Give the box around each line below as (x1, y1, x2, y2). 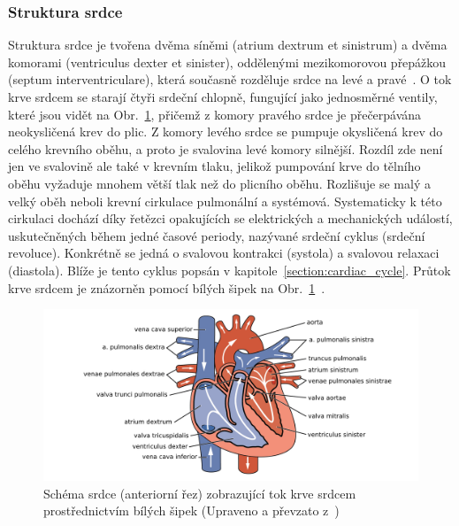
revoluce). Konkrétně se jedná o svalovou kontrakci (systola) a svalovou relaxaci (8, 244, 440, 262)
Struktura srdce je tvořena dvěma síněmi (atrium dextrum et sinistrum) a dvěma (8, 35, 448, 54)
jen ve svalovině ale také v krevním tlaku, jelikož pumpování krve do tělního (8, 157, 421, 175)
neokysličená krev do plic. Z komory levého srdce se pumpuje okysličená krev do (8, 122, 443, 141)
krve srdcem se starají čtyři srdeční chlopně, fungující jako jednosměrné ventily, (8, 88, 438, 105)
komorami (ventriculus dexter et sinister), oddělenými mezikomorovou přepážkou (8, 52, 447, 71)
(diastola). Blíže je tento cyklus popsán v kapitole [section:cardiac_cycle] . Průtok (8, 260, 451, 279)
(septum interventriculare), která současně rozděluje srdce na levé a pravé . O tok (8, 70, 452, 89)
